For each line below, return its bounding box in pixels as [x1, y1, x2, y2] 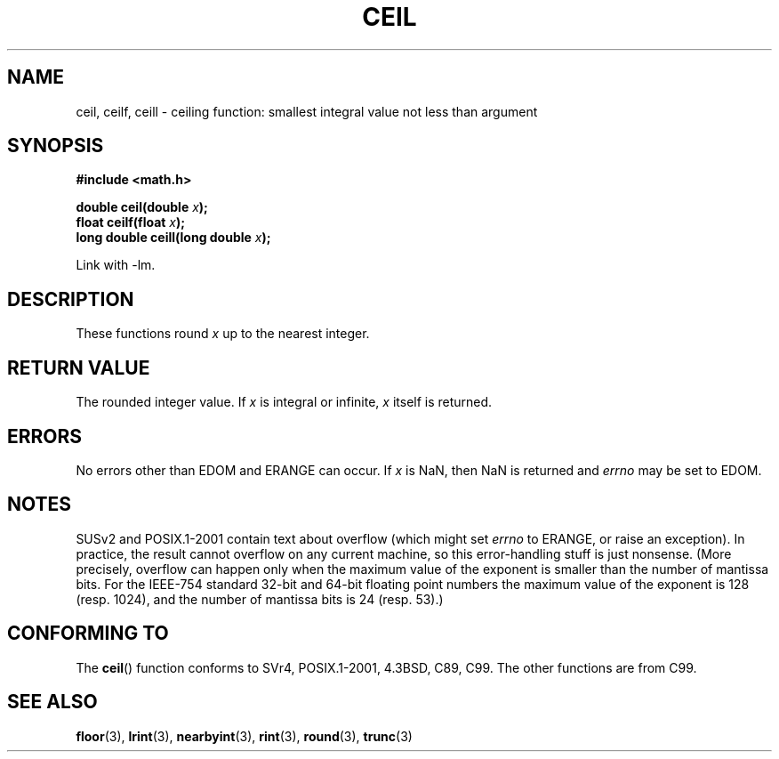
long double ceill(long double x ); [76, 230, 271, 246]
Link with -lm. [76, 257, 156, 273]
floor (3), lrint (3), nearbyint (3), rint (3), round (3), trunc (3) [76, 728, 413, 744]
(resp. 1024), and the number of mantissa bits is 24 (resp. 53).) [76, 591, 444, 607]
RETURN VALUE [7, 356, 150, 379]
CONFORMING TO [7, 622, 169, 645]
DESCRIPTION [7, 287, 134, 311]
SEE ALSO [7, 690, 98, 714]
